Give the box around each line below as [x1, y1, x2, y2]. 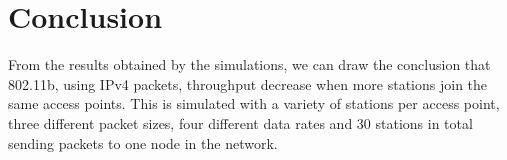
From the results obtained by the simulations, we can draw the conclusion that [8, 54, 491, 75]
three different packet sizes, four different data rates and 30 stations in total [8, 112, 473, 133]
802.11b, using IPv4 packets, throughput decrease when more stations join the [8, 73, 488, 94]
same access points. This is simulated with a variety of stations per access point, [8, 93, 500, 114]
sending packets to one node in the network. [8, 132, 278, 153]
